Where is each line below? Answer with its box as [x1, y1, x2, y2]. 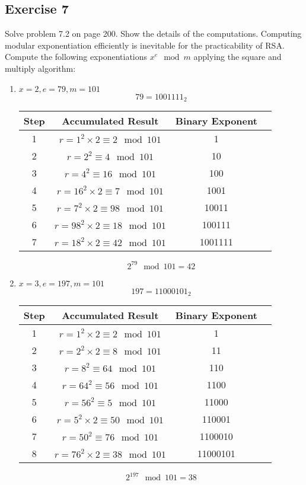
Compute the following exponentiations [5, 50, 148, 63]
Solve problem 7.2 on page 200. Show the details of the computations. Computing [5, 27, 302, 40]
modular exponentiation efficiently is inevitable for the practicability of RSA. [5, 39, 285, 51]
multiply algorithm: [5, 62, 76, 74]
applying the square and [193, 50, 282, 63]
